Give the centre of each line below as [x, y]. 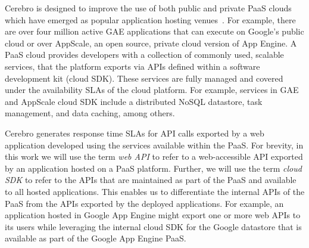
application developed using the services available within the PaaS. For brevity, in [154, 145]
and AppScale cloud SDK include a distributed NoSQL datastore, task [134, 101]
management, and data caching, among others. [90, 113]
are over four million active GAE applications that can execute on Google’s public [154, 31]
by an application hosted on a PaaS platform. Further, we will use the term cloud [153, 168]
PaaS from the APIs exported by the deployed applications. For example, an [144, 203]
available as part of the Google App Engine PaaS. [96, 238]
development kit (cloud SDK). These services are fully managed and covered [144, 78]
